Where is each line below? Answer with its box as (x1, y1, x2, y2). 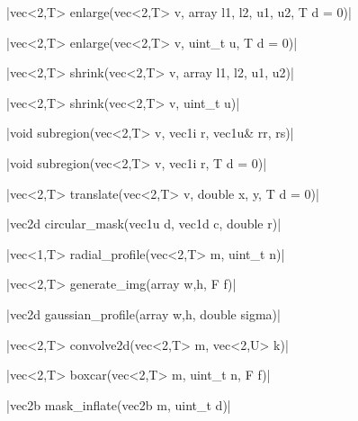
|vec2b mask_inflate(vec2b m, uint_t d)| (6, 395, 231, 414)
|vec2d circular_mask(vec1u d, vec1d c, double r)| (6, 214, 282, 233)
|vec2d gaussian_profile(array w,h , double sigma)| (6, 304, 281, 323)
